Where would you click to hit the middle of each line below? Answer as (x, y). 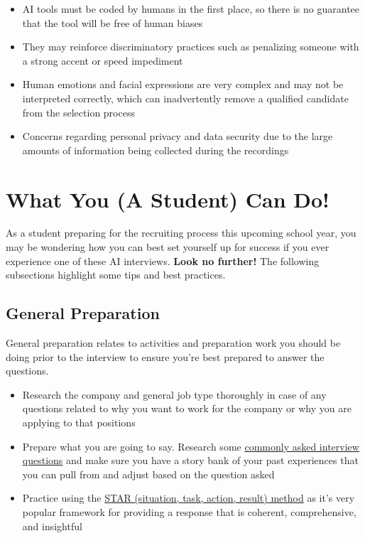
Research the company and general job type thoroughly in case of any (174, 394)
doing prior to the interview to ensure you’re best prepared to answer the (165, 356)
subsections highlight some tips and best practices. (116, 275)
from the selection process (78, 112)
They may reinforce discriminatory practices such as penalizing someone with (191, 47)
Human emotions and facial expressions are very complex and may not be (183, 84)
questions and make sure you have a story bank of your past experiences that (190, 460)
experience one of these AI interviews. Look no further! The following (163, 260)
